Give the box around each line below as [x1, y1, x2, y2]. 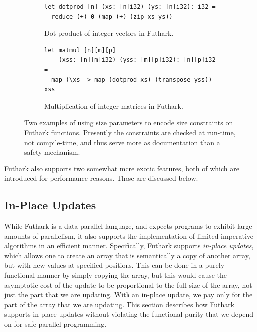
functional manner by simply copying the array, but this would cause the [4, 270, 227, 280]
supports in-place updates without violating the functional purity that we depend [4, 309, 253, 319]
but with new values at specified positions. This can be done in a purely [4, 260, 225, 270]
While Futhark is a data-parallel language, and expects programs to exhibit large [4, 221, 252, 231]
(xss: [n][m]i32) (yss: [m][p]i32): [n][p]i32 [58, 56, 216, 64]
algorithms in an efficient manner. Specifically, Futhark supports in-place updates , [4, 240, 254, 251]
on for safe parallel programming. [4, 319, 107, 329]
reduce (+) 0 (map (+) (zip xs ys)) [51, 13, 173, 20]
